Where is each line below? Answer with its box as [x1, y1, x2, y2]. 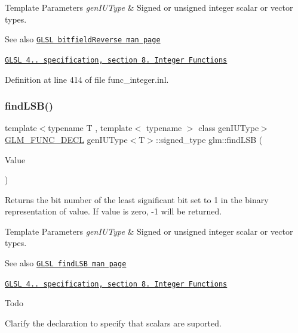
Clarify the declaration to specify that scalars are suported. [5, 316, 222, 329]
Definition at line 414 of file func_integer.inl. [5, 73, 169, 85]
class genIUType [198, 122, 259, 134]
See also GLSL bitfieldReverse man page [5, 33, 161, 45]
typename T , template [48, 122, 133, 134]
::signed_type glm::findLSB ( [156, 133, 263, 145]
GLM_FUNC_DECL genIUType [5, 133, 128, 145]
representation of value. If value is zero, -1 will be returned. [5, 205, 222, 217]
